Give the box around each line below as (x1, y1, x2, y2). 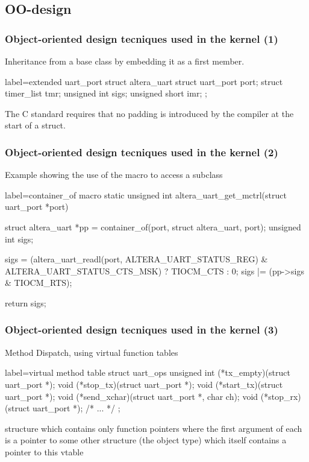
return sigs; (5, 296, 46, 309)
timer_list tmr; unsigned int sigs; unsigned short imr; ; (5, 87, 207, 100)
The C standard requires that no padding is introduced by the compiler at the (5, 107, 294, 119)
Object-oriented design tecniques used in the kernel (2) (5, 144, 278, 159)
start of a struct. (5, 119, 66, 131)
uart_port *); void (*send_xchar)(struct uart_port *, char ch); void (5, 390, 258, 402)
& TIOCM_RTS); (5, 276, 72, 289)
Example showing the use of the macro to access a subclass (5, 168, 223, 181)
